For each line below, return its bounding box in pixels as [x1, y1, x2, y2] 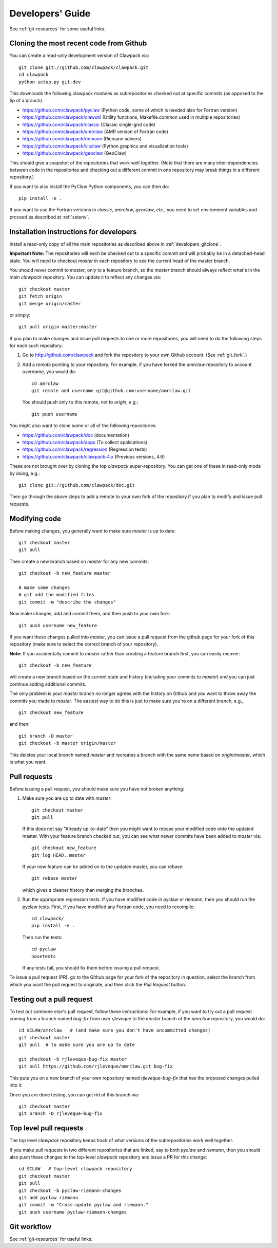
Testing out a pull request [9, 995, 93, 1003]
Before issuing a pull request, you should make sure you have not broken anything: [9, 785, 185, 792]
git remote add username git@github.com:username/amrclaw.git [31, 388, 191, 394]
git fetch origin [18, 293, 62, 299]
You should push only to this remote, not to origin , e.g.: [22, 399, 138, 406]
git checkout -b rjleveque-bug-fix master [18, 1056, 127, 1062]
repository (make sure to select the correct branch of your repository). [9, 641, 159, 647]
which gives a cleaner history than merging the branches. [22, 887, 144, 893]
